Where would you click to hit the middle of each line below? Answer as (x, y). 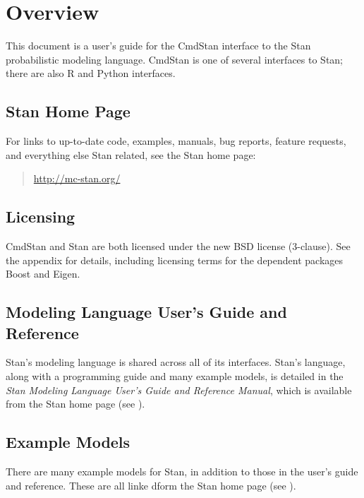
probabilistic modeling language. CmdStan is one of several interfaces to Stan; (175, 59)
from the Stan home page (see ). (75, 404)
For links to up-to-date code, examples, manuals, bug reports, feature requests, (176, 141)
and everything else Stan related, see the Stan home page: (131, 154)
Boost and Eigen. (43, 274)
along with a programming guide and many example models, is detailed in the (175, 376)
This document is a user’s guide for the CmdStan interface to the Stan (158, 46)
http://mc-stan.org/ (77, 178)
